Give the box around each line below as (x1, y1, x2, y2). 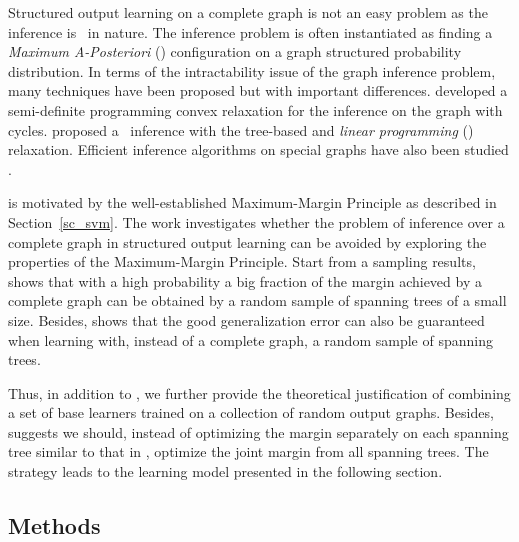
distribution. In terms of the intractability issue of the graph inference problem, (8, 60, 496, 81)
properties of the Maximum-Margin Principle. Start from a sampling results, (8, 251, 476, 272)
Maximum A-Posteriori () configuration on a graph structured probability (8, 41, 462, 62)
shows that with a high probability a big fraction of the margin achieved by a (8, 270, 482, 291)
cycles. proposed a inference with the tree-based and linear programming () (8, 119, 474, 140)
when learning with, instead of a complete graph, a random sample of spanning (8, 329, 493, 350)
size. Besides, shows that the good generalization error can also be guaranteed (8, 309, 485, 330)
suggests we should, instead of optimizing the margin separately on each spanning (8, 421, 509, 442)
